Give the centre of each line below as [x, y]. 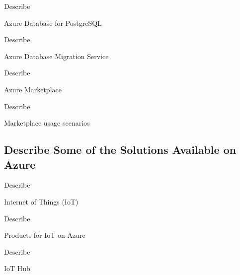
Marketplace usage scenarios [47, 123]
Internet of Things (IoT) [41, 201]
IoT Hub [17, 268]
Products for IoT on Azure [45, 235]
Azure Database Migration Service [56, 56]
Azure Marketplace [33, 89]
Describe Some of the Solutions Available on [120, 150]
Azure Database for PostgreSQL [53, 23]
